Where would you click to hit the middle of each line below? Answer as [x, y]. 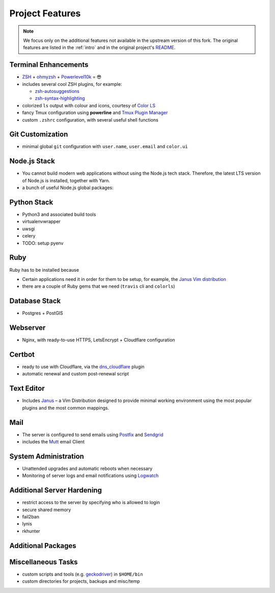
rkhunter [31, 531]
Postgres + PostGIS [43, 313]
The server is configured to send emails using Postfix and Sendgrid [93, 435]
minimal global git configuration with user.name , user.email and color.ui [105, 147]
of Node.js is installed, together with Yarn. [66, 180]
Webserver [28, 328]
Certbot [22, 354]
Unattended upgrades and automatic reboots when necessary [87, 468]
